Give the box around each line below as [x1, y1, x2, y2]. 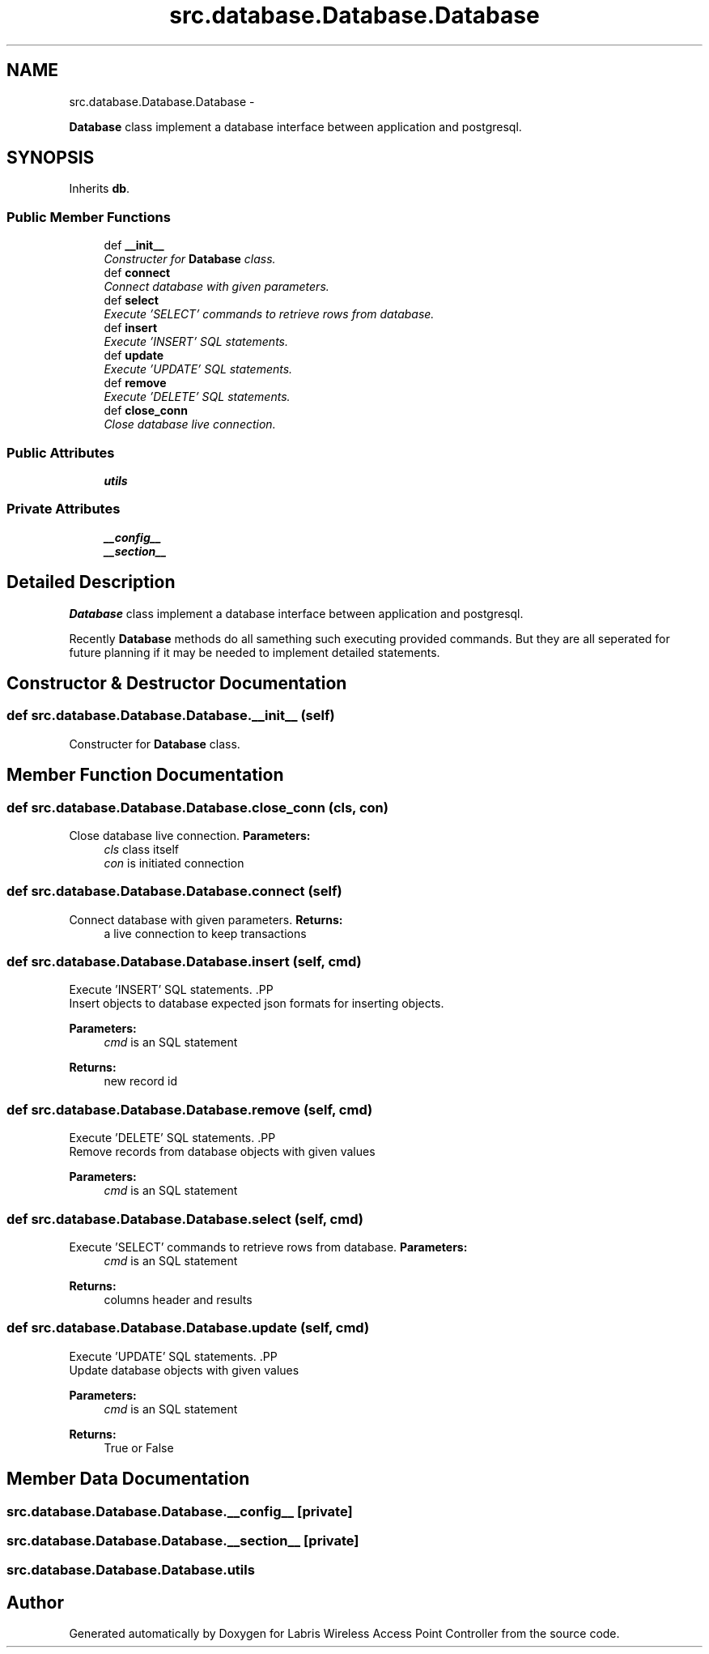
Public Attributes [6, 444, 115, 461]
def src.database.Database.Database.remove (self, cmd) [6, 1101, 373, 1118]
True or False [104, 1440, 174, 1455]
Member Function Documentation [6, 765, 284, 786]
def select [104, 293, 159, 308]
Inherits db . [69, 181, 130, 196]
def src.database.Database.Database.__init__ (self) [6, 707, 335, 724]
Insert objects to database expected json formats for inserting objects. [69, 996, 444, 1011]
